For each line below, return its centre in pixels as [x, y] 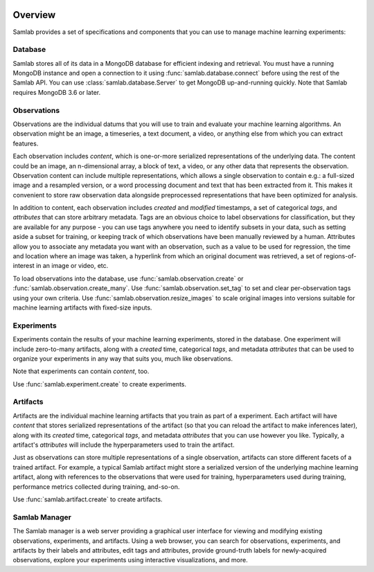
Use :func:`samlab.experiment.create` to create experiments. [100, 384]
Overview [34, 15]
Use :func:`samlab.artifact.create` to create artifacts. [88, 499]
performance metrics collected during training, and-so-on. [96, 486]
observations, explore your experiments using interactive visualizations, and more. [131, 560]
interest [24, 266]
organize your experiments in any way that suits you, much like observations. [123, 358]
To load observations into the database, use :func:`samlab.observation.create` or [128, 278]
